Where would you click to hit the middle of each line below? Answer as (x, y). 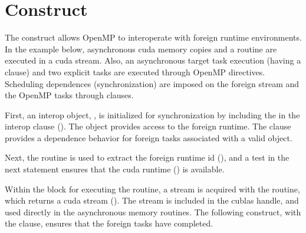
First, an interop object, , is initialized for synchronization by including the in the (152, 114)
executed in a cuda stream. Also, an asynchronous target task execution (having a (153, 60)
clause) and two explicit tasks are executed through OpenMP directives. (135, 71)
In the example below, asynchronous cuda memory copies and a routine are (141, 49)
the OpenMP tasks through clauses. (69, 95)
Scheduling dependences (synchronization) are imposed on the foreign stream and (152, 83)
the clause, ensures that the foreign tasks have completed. (109, 223)
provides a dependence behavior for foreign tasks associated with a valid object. (149, 137)
